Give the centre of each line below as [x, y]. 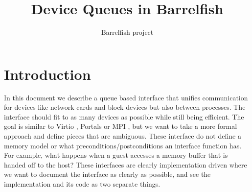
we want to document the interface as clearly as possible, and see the [107, 174]
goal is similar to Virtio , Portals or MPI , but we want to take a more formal [121, 126]
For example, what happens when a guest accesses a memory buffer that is [116, 155]
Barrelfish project [127, 32]
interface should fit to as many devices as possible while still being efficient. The [124, 116]
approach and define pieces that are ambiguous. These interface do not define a [123, 136]
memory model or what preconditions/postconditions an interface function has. [123, 145]
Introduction [47, 74]
